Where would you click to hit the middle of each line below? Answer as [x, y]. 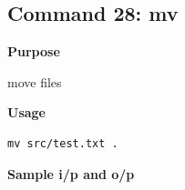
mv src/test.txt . [63, 143]
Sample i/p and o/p [71, 173]
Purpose [34, 51]
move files [35, 81]
